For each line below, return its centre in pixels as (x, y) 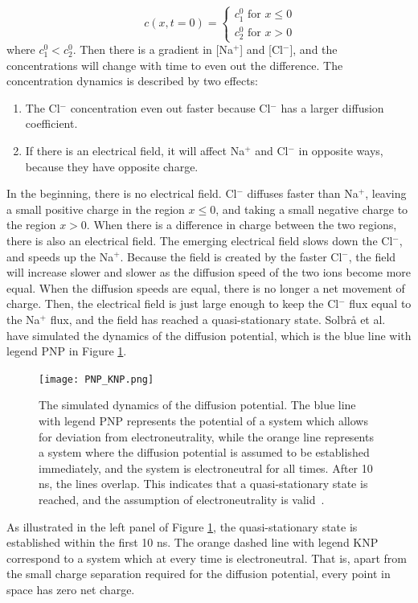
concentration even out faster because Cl (170, 107)
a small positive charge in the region (96, 209)
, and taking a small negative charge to (312, 209)
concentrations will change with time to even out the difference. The (175, 65)
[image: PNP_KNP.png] (96, 379)
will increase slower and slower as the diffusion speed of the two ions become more (209, 272)
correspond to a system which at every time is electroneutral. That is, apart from (207, 558)
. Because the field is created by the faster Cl (231, 256)
